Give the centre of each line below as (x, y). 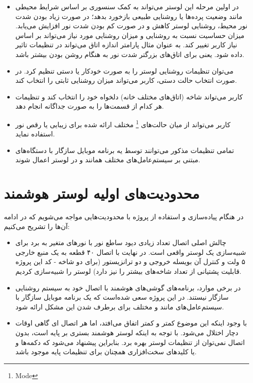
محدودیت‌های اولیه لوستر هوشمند (102, 193)
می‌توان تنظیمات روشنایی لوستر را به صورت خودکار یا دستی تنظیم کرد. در (124, 70)
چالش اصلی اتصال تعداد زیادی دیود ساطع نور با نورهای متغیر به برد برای (121, 242)
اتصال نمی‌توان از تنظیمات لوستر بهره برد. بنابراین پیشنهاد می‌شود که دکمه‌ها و (130, 342)
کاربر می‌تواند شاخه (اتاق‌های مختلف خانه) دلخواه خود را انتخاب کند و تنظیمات (129, 96)
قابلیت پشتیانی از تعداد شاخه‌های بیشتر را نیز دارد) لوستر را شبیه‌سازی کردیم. (128, 271)
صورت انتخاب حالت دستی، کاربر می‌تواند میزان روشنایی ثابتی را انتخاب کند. (126, 80)
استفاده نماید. (35, 134)
